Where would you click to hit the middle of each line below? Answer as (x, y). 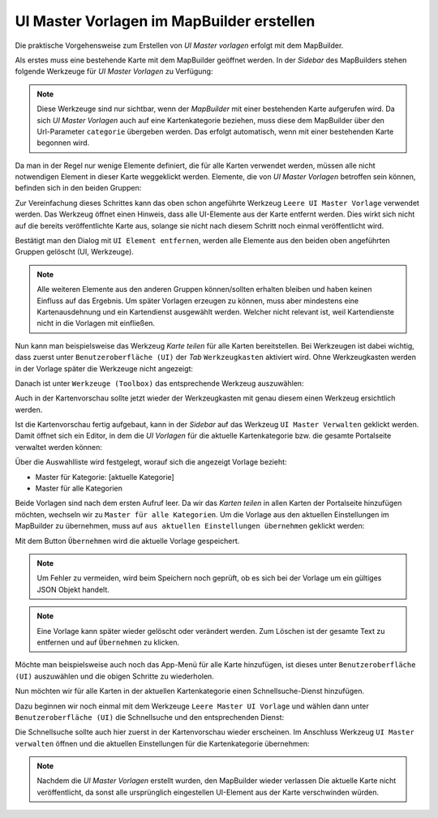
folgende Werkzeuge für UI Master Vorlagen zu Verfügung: (114, 71)
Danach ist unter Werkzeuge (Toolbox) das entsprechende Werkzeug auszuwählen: (159, 383)
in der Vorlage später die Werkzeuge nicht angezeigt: (104, 368)
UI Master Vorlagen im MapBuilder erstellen (165, 21)
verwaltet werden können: (59, 447)
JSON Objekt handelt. (73, 589)
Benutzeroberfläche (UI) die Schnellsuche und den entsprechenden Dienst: (150, 717)
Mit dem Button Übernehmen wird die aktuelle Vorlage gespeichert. (127, 541)
